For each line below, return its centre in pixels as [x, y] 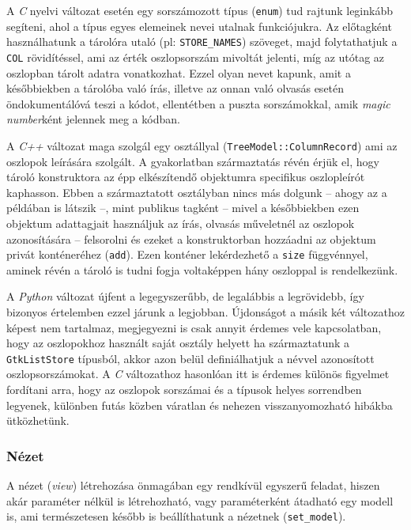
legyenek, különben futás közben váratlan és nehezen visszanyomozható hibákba [200, 405]
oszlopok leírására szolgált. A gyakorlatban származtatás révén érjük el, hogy [193, 161]
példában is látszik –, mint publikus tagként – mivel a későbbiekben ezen [183, 208]
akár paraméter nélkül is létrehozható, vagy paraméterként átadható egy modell [200, 500]
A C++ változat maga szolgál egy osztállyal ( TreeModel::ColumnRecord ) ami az [202, 145]
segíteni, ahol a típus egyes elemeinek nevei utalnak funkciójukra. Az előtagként [199, 26]
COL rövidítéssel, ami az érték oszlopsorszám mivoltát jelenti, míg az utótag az [196, 57]
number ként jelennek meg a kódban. [93, 119]
